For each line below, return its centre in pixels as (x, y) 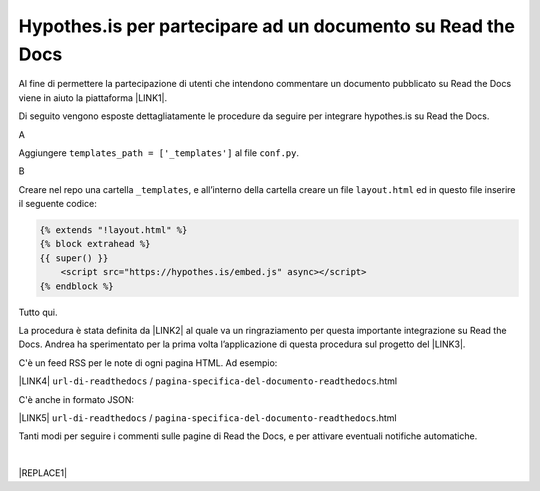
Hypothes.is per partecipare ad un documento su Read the (266, 26)
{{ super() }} (74, 258)
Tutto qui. (38, 312)
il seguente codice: (57, 204)
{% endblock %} (76, 286)
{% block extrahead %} (95, 244)
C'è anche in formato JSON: (76, 399)
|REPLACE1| (43, 473)
